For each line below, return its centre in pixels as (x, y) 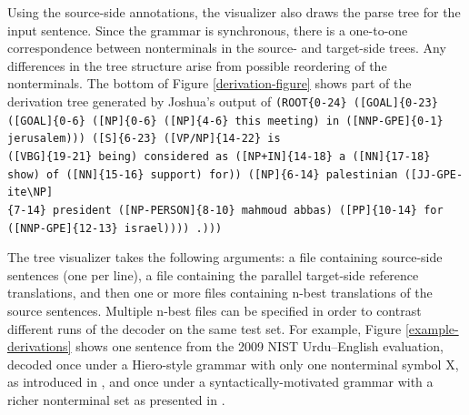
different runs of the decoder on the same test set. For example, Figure (205, 328)
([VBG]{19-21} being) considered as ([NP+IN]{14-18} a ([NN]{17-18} (219, 156)
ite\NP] (30, 192)
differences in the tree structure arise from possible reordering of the (197, 65)
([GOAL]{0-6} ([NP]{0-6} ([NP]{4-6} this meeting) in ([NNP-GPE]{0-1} (225, 121)
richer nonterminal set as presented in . (116, 399)
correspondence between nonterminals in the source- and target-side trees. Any (227, 48)
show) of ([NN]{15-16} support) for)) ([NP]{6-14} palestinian (203, 174)
